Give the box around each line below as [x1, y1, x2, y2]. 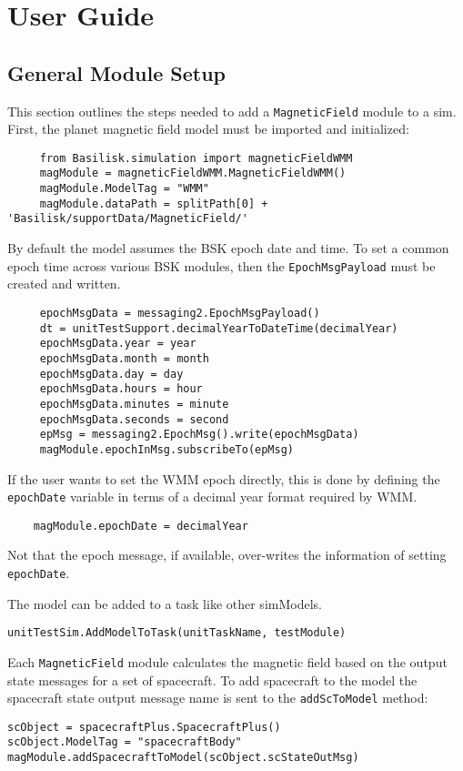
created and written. [7, 274, 121, 293]
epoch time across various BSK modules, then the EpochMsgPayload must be [7, 256, 436, 275]
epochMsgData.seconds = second [39, 412, 229, 426]
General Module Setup [7, 58, 226, 86]
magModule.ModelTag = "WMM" [39, 182, 209, 196]
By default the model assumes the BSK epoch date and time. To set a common [7, 238, 449, 258]
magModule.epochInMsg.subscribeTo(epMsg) [39, 442, 294, 456]
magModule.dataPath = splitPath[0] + [39, 197, 268, 210]
